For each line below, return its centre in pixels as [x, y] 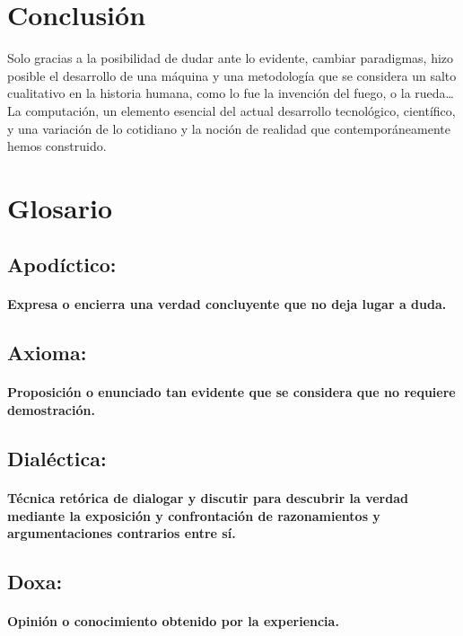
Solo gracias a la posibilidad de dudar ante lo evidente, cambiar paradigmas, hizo [231, 58]
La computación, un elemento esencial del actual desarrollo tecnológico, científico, [231, 110]
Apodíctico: [62, 265]
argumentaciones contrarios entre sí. [122, 533]
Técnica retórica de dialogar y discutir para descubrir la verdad [208, 497]
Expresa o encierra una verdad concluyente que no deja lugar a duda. [227, 304]
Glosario [60, 207]
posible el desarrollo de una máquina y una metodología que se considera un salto [232, 75]
